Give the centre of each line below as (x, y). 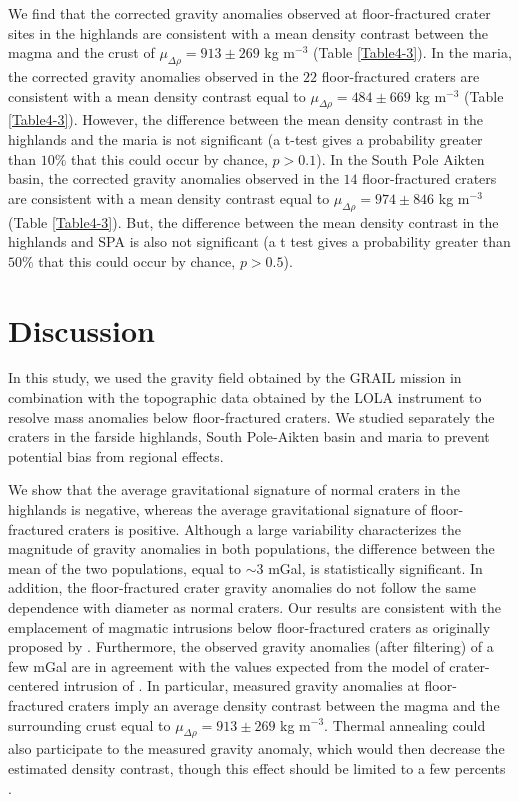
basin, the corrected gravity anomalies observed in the (173, 178)
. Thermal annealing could (405, 724)
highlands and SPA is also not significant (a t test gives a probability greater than (259, 241)
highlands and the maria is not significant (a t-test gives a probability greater (245, 138)
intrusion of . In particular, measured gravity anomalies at (241, 685)
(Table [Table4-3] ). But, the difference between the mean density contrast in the (253, 221)
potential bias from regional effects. (116, 455)
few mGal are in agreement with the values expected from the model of (226, 665)
